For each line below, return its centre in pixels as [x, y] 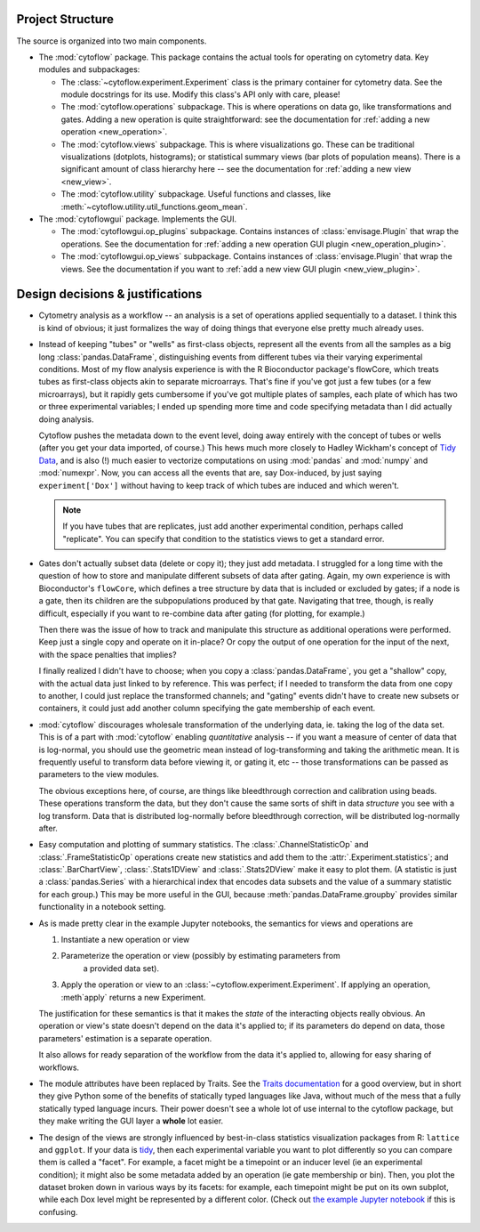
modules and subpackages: [89, 69]
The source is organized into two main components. [112, 41]
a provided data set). [121, 968]
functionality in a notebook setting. [102, 907]
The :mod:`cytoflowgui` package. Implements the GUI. [138, 219]
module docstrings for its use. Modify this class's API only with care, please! [201, 94]
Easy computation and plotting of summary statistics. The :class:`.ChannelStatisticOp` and [204, 845]
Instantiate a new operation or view [125, 940]
